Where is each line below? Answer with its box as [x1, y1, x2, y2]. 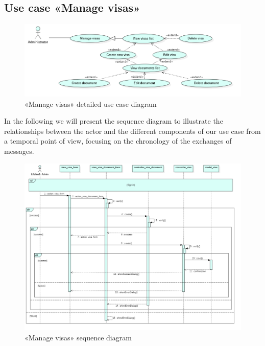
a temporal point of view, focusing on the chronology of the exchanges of [4, 135, 232, 146]
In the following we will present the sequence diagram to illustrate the [4, 116, 223, 126]
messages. [4, 145, 34, 156]
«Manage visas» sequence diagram [25, 332, 132, 342]
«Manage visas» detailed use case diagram [25, 98, 157, 109]
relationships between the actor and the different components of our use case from [4, 125, 261, 136]
